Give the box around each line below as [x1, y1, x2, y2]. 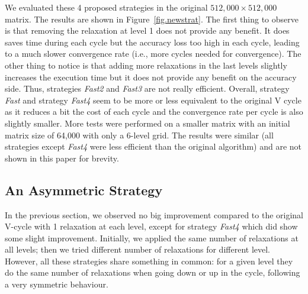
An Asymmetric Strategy [5, 180, 163, 199]
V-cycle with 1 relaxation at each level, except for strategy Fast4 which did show [5, 220, 298, 232]
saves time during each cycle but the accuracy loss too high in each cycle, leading [5, 35, 300, 48]
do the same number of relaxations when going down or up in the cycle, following [5, 266, 300, 279]
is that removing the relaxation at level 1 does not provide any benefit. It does [5, 24, 290, 37]
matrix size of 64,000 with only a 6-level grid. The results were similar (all [5, 128, 274, 141]
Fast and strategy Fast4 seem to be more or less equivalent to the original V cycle [5, 93, 301, 106]
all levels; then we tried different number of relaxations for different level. [5, 243, 270, 256]
